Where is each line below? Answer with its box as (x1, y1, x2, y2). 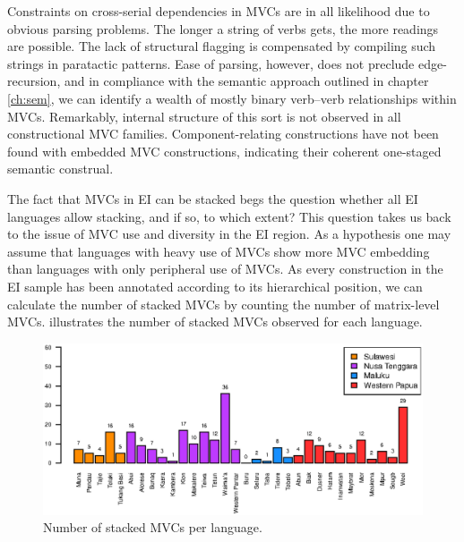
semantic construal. (7, 159, 114, 178)
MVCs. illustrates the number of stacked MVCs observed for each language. (7, 312, 423, 331)
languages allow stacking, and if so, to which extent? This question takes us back (7, 207, 451, 225)
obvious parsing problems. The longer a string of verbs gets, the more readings (7, 19, 439, 38)
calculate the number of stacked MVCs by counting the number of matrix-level (7, 294, 440, 313)
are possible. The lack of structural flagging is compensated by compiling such (7, 37, 436, 55)
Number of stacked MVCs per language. (43, 518, 262, 537)
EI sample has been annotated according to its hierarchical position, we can (7, 276, 423, 295)
